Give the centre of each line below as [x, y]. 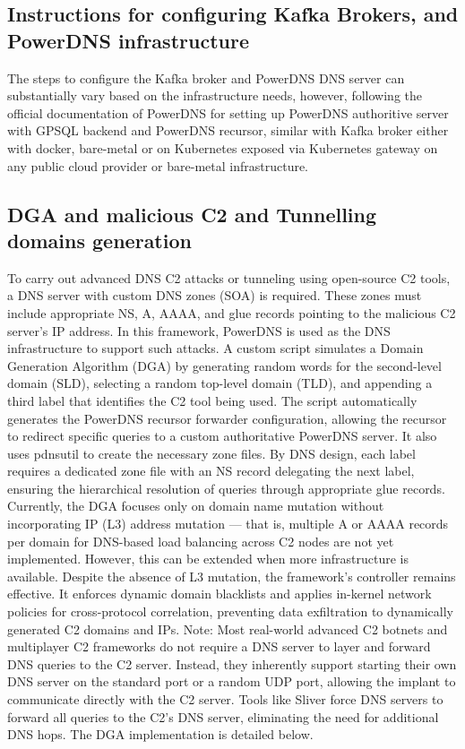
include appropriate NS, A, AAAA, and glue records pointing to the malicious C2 [232, 312]
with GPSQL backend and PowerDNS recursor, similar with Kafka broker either [228, 130]
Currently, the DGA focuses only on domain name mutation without [196, 506]
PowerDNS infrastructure [128, 40]
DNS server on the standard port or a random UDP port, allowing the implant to [232, 681]
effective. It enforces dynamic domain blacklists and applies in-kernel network [220, 594]
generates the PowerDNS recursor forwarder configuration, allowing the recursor [227, 418]
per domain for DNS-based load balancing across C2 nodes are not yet [201, 541]
